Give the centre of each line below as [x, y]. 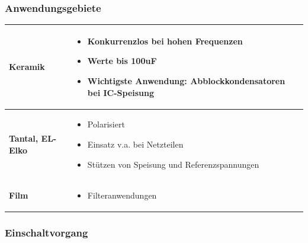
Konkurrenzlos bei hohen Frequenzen [165, 41]
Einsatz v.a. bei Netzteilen [135, 144]
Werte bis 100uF [122, 61]
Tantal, [24, 138]
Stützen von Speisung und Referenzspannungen [173, 164]
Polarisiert [106, 124]
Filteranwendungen [122, 195]
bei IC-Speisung [121, 92]
